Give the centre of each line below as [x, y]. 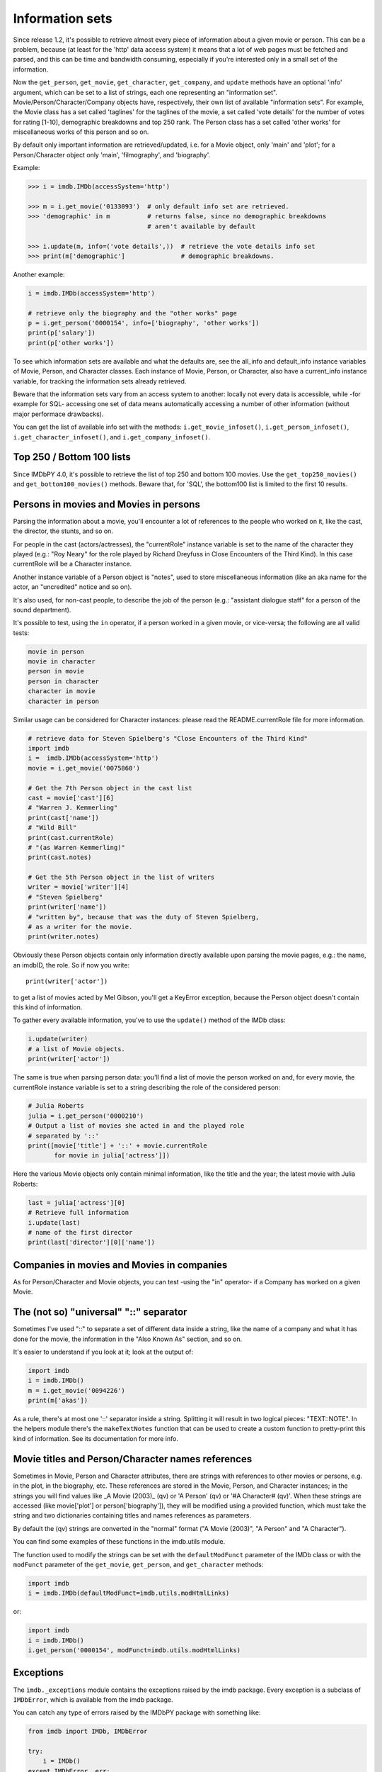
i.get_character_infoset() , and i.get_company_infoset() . [112, 437]
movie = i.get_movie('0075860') [84, 768]
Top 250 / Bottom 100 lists [72, 457]
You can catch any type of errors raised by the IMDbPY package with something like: [137, 1712]
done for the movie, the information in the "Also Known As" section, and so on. [128, 1339]
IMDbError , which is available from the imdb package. [93, 1699]
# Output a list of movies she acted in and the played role [136, 1126]
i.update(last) [54, 1222]
